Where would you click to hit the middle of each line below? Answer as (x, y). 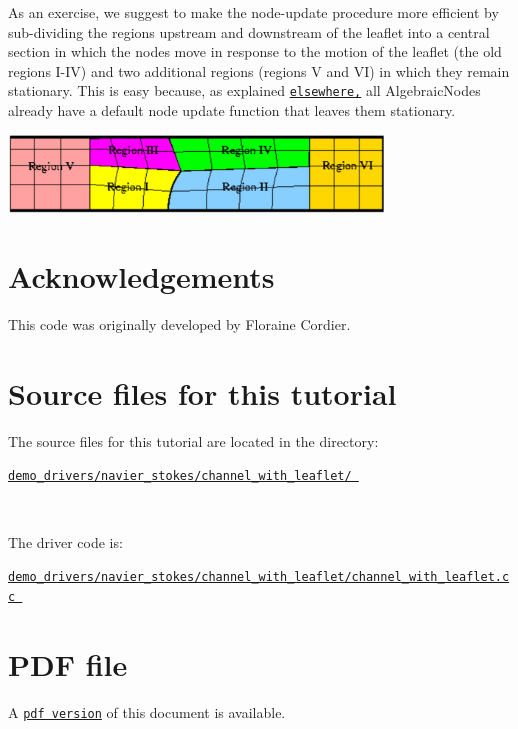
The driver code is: (65, 541)
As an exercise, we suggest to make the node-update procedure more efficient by (253, 12)
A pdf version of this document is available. (147, 711)
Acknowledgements (141, 276)
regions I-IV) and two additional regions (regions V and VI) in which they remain (259, 70)
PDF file (68, 663)
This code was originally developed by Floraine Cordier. (179, 323)
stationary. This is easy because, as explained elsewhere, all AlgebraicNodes (244, 90)
